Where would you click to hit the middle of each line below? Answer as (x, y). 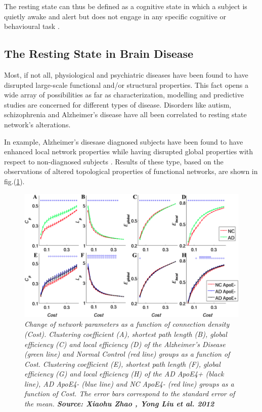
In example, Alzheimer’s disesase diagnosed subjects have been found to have (124, 141)
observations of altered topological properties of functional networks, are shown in (131, 171)
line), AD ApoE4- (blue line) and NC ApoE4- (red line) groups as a (129, 383)
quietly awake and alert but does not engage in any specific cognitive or (115, 16)
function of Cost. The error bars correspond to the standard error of (130, 393)
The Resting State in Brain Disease (99, 54)
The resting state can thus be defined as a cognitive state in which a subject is (126, 6)
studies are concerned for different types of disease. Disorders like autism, (118, 104)
